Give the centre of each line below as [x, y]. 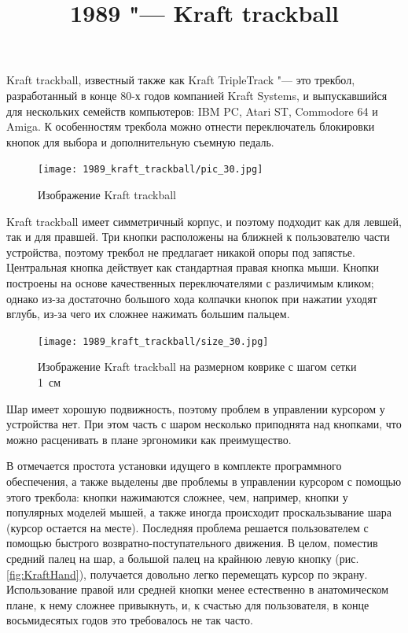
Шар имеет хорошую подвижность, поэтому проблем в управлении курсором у [196, 408]
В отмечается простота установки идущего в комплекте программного [174, 466]
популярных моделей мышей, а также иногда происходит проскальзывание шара [199, 512]
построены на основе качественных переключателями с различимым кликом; [190, 282]
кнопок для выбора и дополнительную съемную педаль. [140, 141]
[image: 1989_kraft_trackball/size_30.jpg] [153, 341]
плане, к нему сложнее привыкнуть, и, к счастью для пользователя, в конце [188, 604]
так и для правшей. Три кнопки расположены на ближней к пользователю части [198, 237]
